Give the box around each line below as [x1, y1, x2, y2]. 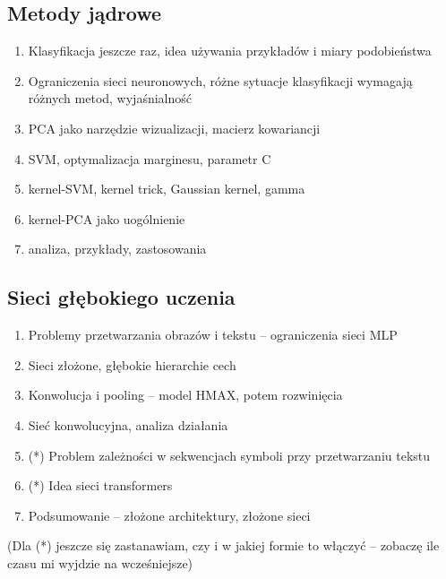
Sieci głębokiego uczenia [7, 283, 236, 311]
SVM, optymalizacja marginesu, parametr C [28, 149, 271, 168]
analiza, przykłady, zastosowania [28, 239, 207, 258]
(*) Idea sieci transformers [28, 476, 173, 495]
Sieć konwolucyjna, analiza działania [28, 415, 228, 434]
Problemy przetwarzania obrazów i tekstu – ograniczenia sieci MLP [28, 325, 398, 344]
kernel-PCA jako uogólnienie [28, 209, 185, 228]
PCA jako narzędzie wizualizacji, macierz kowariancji [28, 118, 321, 137]
